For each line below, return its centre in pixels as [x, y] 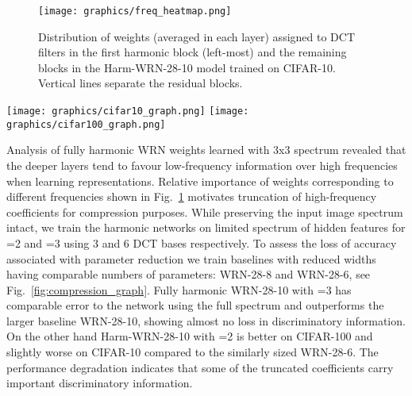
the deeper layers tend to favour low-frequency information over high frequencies [202, 165]
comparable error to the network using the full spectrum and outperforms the [195, 305]
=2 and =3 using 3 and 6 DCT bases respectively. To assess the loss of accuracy [202, 242]
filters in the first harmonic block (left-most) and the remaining [193, 52]
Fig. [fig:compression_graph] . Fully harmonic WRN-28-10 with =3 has [179, 289]
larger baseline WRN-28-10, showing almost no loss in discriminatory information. [206, 320]
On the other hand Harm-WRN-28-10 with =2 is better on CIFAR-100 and [190, 336]
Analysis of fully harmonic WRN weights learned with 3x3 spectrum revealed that [206, 150]
